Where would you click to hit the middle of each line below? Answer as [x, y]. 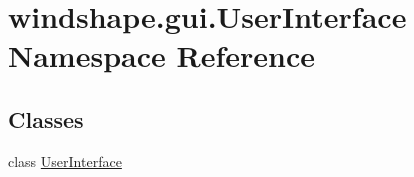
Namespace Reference [161, 55]
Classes [46, 118]
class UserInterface [65, 160]
